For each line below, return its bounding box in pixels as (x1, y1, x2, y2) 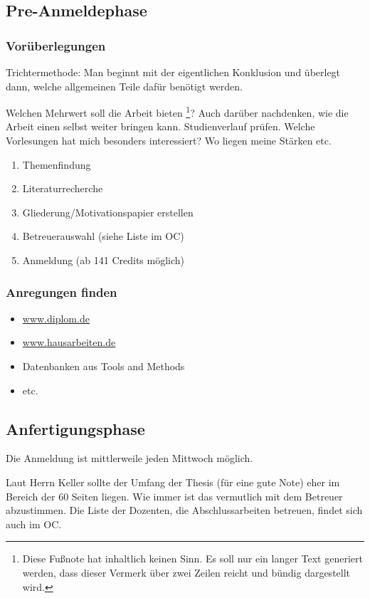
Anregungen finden (6, 283, 117, 300)
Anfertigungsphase (6, 417, 145, 439)
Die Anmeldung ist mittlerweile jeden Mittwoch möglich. (6, 451, 253, 466)
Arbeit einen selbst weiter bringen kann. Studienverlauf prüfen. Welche (6, 119, 315, 134)
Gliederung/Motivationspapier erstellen (22, 204, 194, 219)
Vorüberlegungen (6, 36, 106, 54)
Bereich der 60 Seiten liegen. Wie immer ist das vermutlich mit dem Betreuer (6, 488, 343, 503)
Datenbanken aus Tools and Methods (22, 359, 185, 373)
